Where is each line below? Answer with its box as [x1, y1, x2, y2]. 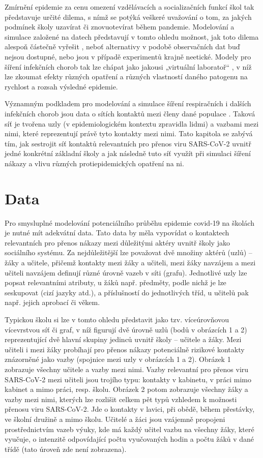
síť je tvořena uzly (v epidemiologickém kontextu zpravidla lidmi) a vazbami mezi [5, 118, 259, 129]
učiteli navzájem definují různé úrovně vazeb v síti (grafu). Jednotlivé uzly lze [5, 267, 247, 278]
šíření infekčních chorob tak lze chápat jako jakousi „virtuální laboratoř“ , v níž [5, 61, 252, 72]
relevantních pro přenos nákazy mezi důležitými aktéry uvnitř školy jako [5, 237, 230, 248]
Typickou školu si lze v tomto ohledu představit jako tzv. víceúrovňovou [5, 314, 229, 324]
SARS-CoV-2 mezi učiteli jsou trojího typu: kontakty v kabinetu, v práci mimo [5, 374, 251, 384]
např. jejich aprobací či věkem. [5, 297, 100, 308]
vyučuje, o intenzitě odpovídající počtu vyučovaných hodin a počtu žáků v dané [5, 434, 254, 444]
